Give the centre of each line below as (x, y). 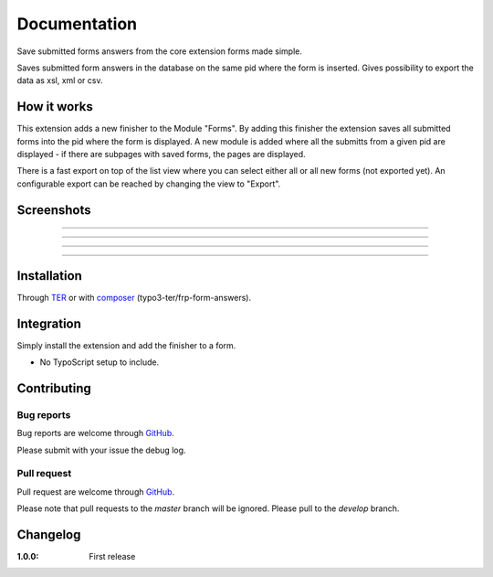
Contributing (54, 388)
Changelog (49, 534)
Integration (49, 323)
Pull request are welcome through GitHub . (96, 492)
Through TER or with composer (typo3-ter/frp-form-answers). (134, 297)
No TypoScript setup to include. (100, 362)
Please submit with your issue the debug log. (101, 450)
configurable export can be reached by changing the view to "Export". (149, 184)
